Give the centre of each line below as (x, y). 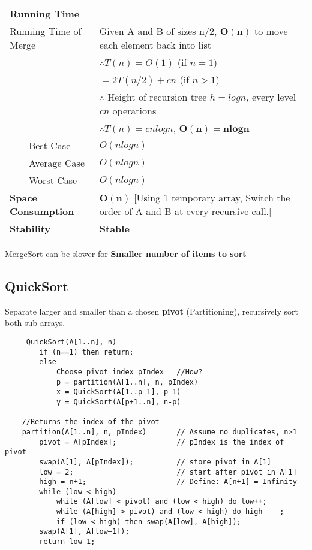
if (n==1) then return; (86, 352)
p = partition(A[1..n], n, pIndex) (127, 382)
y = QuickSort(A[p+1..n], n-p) (118, 402)
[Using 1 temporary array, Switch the (212, 197)
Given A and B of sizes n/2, (158, 31)
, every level (271, 97)
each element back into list (155, 45)
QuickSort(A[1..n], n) (71, 342)
